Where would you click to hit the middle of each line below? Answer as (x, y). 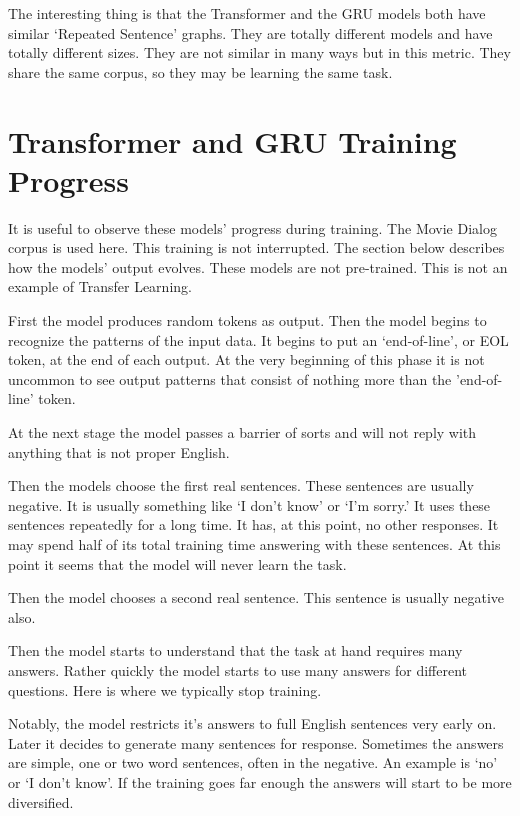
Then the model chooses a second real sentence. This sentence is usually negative (256, 597)
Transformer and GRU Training (232, 140)
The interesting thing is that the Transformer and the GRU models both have (247, 13)
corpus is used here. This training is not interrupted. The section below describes (256, 247)
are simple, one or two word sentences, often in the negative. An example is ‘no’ (253, 762)
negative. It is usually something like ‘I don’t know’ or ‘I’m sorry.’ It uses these (249, 504)
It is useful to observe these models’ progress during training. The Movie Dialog (252, 227)
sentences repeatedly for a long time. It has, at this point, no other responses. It (253, 524)
